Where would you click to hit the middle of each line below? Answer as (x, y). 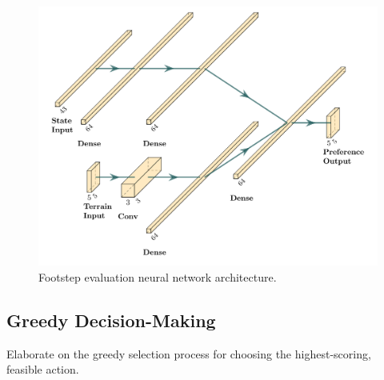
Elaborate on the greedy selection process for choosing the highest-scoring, (189, 353)
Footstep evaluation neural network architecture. (158, 276)
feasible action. (43, 369)
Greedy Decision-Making (111, 320)
